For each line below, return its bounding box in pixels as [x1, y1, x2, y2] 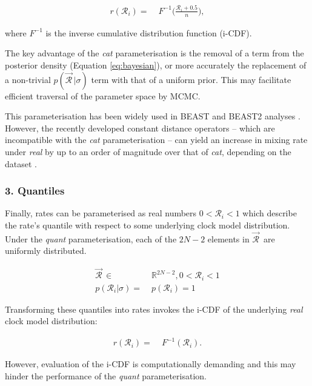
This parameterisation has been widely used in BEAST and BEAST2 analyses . [5, 110, 300, 122]
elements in [207, 232, 250, 245]
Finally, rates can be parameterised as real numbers [5, 207, 197, 219]
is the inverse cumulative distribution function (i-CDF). [45, 26, 252, 39]
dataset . [5, 157, 37, 170]
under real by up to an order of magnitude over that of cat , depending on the [5, 145, 291, 158]
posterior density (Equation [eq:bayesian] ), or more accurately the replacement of [5, 59, 307, 71]
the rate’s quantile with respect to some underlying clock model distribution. [5, 218, 290, 231]
